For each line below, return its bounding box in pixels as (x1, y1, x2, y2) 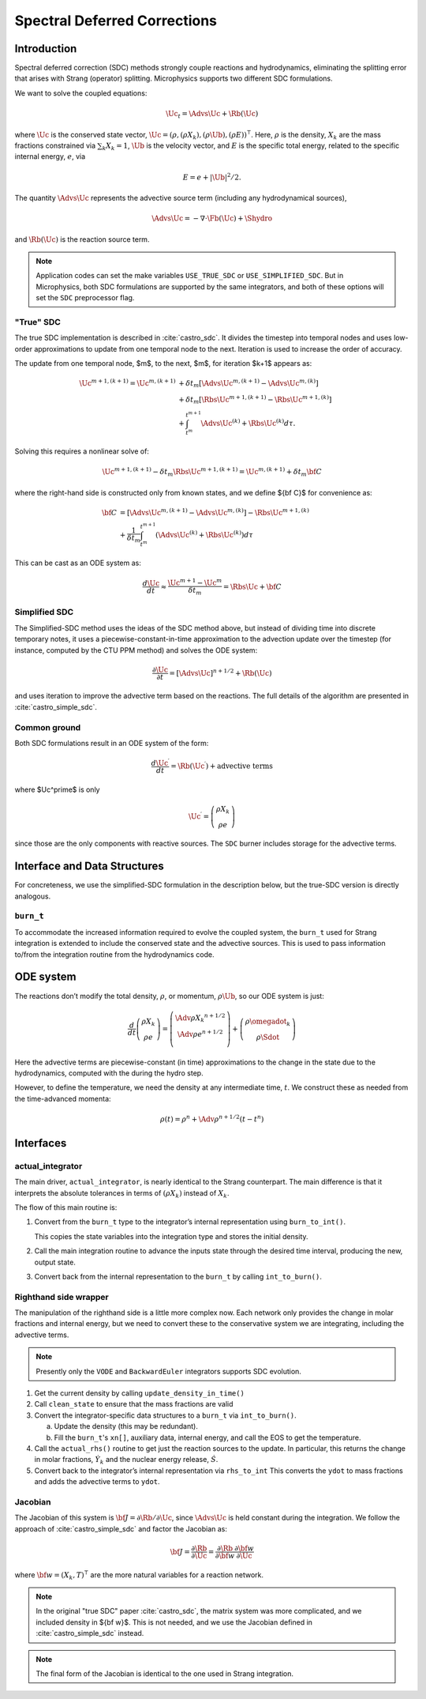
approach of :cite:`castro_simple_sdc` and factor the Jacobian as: (14, 1524, 228, 1533)
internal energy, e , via (14, 152, 86, 161)
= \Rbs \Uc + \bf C (222, 582, 282, 591)
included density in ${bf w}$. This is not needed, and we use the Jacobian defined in (35, 1617, 313, 1627)
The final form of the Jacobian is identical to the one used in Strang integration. (35, 1669, 294, 1678)
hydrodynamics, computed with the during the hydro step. (14, 1068, 204, 1078)
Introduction (14, 42, 77, 55)
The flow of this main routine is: (14, 1203, 118, 1212)
